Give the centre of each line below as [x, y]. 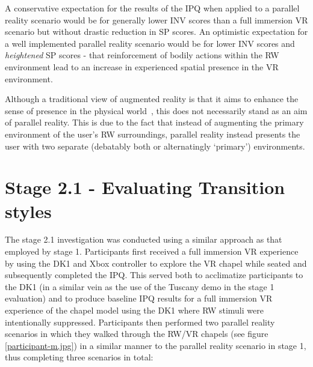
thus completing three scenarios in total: [79, 357]
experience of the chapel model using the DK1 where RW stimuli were [134, 310]
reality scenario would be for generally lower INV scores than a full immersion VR [156, 20]
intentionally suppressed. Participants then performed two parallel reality [140, 322]
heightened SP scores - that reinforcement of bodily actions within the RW [142, 55]
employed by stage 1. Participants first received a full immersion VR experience [152, 251]
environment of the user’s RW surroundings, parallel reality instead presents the [153, 134]
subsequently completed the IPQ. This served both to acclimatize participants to [154, 275]
